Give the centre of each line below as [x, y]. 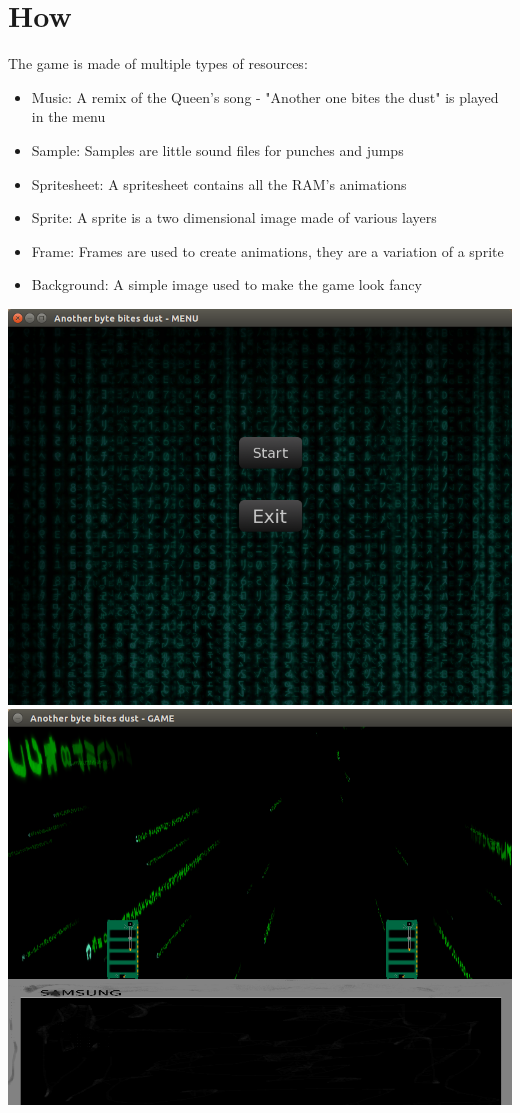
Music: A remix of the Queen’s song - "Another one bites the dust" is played [265, 96]
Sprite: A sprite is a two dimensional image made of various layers [234, 217]
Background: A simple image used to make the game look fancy [226, 284]
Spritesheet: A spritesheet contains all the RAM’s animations [219, 183]
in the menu [68, 116]
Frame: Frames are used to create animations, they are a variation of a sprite [267, 250]
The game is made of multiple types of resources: [158, 63]
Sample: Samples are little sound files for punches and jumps [217, 149]
